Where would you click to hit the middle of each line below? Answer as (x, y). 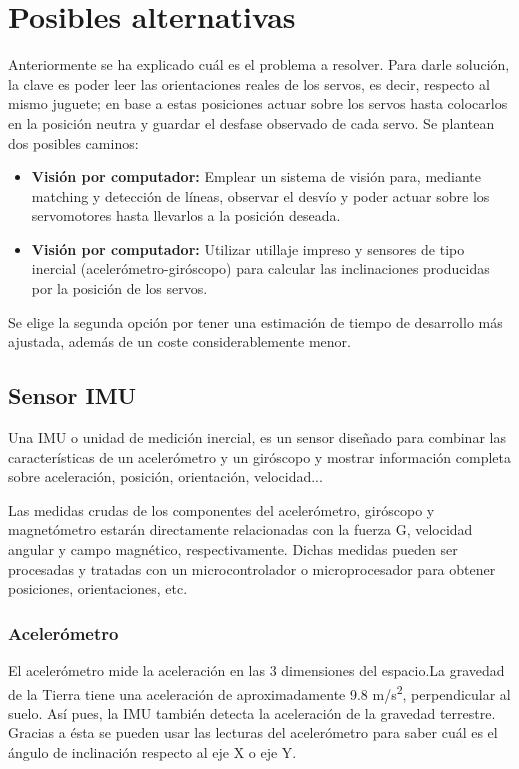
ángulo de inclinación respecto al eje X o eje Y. (152, 752)
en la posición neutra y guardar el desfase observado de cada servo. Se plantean (251, 122)
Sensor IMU (72, 395)
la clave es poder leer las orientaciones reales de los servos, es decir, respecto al (249, 83)
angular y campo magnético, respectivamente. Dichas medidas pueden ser (233, 549)
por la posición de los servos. (119, 288)
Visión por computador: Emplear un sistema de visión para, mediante (256, 176)
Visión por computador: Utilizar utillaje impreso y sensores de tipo (248, 248)
